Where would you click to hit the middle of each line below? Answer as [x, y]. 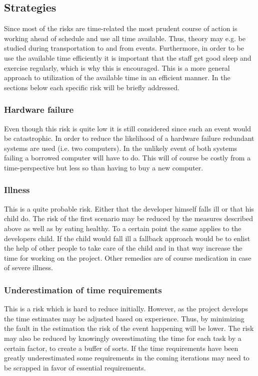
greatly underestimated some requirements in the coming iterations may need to [127, 358]
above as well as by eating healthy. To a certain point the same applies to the [123, 228]
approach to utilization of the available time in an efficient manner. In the [117, 77]
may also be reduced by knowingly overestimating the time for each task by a [123, 338]
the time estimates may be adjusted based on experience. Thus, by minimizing [124, 318]
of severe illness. [28, 267]
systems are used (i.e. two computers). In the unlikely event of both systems [121, 148]
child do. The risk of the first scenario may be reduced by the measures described [129, 218]
